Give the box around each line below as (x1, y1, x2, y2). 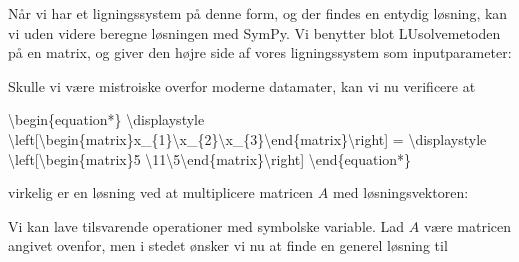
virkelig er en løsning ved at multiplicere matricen (8, 182, 314, 203)
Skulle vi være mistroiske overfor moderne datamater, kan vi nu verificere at (8, 75, 476, 96)
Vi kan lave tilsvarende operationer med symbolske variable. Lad (8, 215, 405, 236)
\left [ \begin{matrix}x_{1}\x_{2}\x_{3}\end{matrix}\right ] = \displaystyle (8, 128, 487, 149)
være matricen (423, 215, 512, 236)
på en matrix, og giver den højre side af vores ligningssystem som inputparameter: (8, 42, 512, 63)
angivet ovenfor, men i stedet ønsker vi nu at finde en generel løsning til (8, 235, 448, 256)
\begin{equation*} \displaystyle (8, 109, 205, 130)
